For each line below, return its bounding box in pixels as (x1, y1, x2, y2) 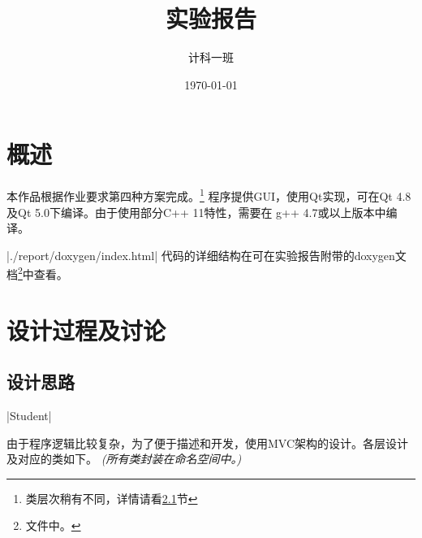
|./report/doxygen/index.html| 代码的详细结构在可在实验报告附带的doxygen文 (6, 246, 407, 263)
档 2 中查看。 (6, 263, 68, 282)
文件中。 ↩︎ (25, 517, 81, 534)
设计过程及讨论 (6, 313, 166, 346)
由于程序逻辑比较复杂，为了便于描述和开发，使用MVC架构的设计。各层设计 (6, 434, 409, 451)
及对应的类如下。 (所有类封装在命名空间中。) (6, 450, 242, 467)
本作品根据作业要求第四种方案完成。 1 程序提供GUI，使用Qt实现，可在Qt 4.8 (6, 185, 411, 204)
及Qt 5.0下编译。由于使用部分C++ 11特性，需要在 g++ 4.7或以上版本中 (6, 203, 386, 220)
